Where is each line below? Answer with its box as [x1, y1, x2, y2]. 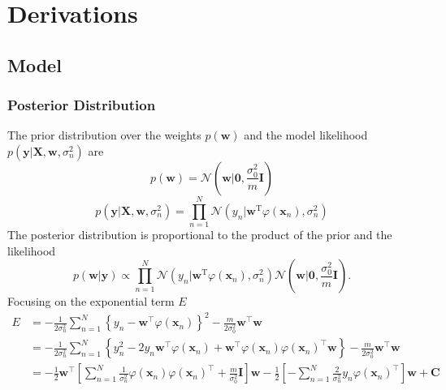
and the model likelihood [244, 126, 368, 144]
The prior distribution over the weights [7, 126, 201, 144]
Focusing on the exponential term [7, 293, 175, 310]
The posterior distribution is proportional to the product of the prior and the [7, 226, 392, 243]
